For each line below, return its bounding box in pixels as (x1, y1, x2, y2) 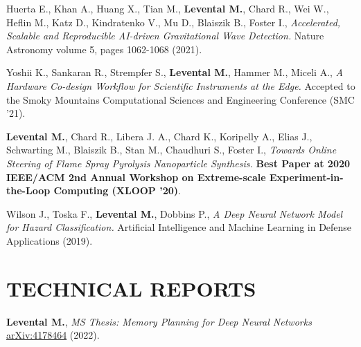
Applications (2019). (6, 233, 93, 247)
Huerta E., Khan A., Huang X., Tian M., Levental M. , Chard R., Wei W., (6, 1, 329, 15)
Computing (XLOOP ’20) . (53, 183, 181, 198)
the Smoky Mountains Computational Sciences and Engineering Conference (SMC (6, 92, 355, 106)
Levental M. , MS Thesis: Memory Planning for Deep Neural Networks (6, 314, 312, 328)
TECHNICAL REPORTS (6, 274, 256, 302)
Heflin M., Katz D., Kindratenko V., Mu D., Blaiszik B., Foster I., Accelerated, (6, 15, 341, 29)
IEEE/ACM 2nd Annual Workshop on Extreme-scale (6, 169, 266, 184)
